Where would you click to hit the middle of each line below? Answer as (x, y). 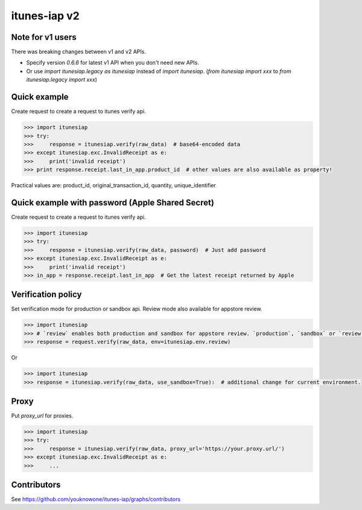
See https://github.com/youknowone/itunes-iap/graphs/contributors (96, 499)
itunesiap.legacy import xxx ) (62, 80)
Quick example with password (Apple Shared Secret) (113, 202)
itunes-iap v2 (45, 16)
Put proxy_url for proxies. (42, 416)
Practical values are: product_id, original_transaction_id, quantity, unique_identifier (114, 186)
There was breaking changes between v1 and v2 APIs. (78, 52)
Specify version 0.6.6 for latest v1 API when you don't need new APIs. (113, 63)
